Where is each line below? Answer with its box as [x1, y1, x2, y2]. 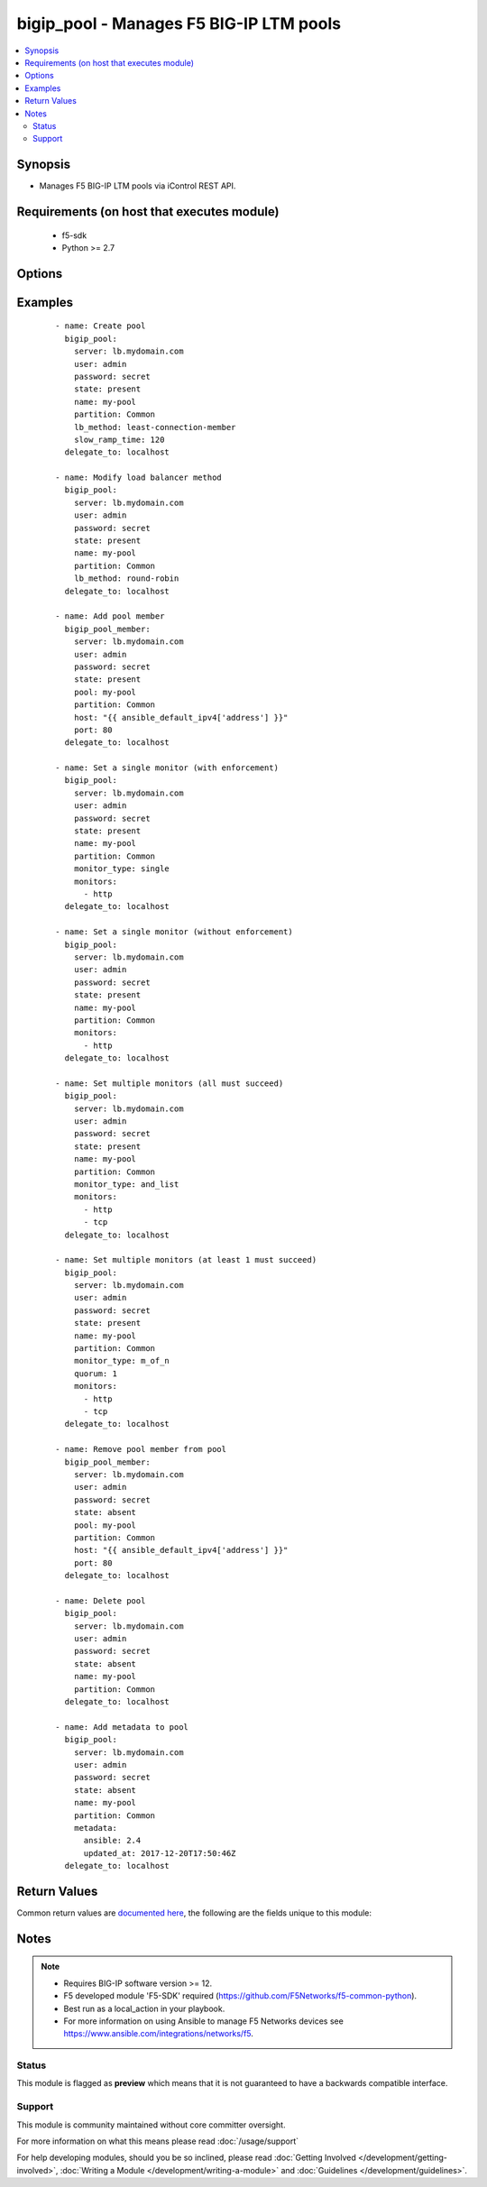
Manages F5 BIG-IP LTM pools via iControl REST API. [39, 180, 236, 191]
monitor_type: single [73, 864, 170, 874]
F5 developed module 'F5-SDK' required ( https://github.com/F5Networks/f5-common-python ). [63, 1990, 418, 2001]
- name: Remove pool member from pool [55, 1444, 227, 1455]
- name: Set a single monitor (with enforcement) [55, 763, 280, 773]
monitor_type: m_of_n [73, 1355, 170, 1366]
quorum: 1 [73, 1368, 117, 1379]
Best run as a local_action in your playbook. [63, 2003, 225, 2014]
